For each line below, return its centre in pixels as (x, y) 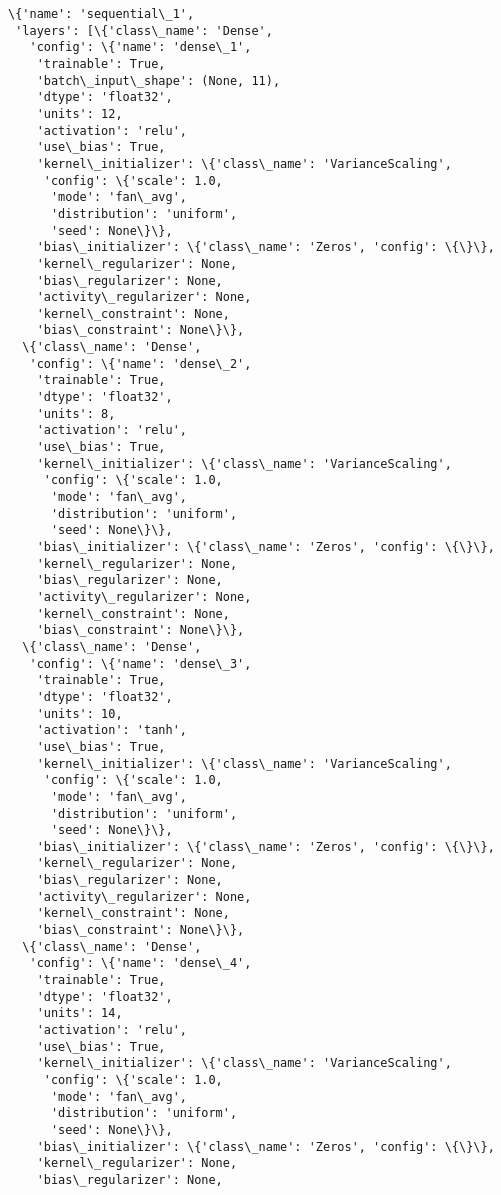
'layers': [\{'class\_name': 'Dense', (144, 30)
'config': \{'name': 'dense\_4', (140, 963)
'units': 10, (79, 713)
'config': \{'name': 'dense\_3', (140, 663)
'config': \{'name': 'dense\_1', (140, 47)
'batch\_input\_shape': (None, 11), (158, 80)
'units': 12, (79, 113)
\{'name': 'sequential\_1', (101, 14)
